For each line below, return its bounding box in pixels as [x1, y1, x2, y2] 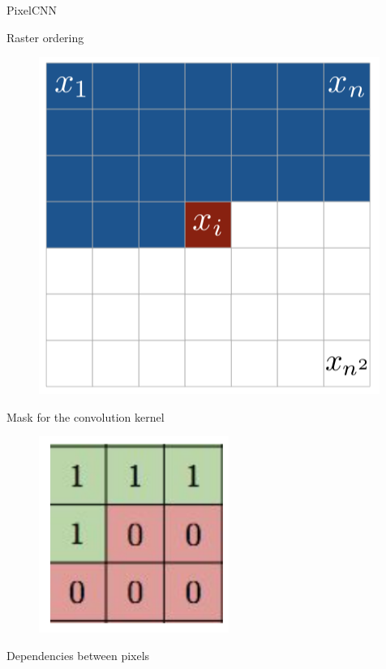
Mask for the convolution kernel [6, 408, 165, 425]
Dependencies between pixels [6, 646, 150, 663]
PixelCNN [6, 2, 58, 18]
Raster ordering [6, 28, 84, 45]
